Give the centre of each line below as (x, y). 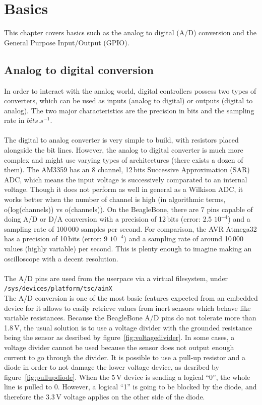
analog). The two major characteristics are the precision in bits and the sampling (129, 110)
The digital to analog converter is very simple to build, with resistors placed (121, 140)
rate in (14, 120)
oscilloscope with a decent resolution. (61, 258)
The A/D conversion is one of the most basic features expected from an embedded (131, 298)
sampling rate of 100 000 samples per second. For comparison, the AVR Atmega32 (130, 228)
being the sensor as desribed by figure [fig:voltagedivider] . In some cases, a (119, 337)
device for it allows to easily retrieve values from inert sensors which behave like (127, 308)
